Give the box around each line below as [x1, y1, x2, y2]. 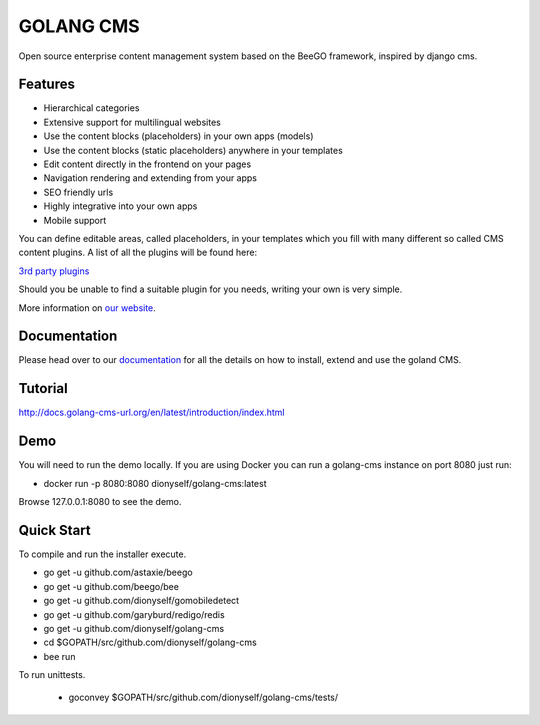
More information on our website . [18, 301, 157, 314]
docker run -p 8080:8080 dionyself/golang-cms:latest [43, 477, 267, 489]
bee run [43, 650, 76, 662]
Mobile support [43, 214, 107, 226]
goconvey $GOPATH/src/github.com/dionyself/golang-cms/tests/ [68, 691, 339, 704]
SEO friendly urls [43, 186, 114, 198]
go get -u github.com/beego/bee [43, 580, 180, 592]
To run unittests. [18, 669, 86, 681]
